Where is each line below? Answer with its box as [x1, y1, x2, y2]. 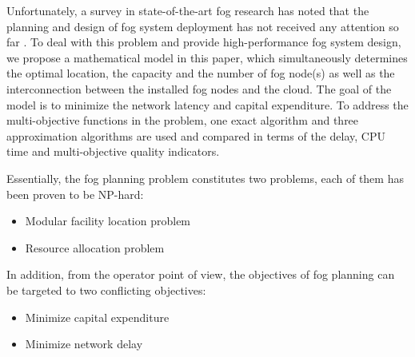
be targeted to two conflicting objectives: [6, 281, 206, 298]
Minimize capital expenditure [25, 308, 170, 325]
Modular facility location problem [25, 212, 191, 229]
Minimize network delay [25, 335, 143, 352]
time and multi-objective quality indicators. [6, 143, 220, 160]
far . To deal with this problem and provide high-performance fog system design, [6, 34, 401, 50]
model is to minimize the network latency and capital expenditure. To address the [6, 96, 409, 113]
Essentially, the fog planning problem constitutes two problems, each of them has [6, 169, 404, 186]
